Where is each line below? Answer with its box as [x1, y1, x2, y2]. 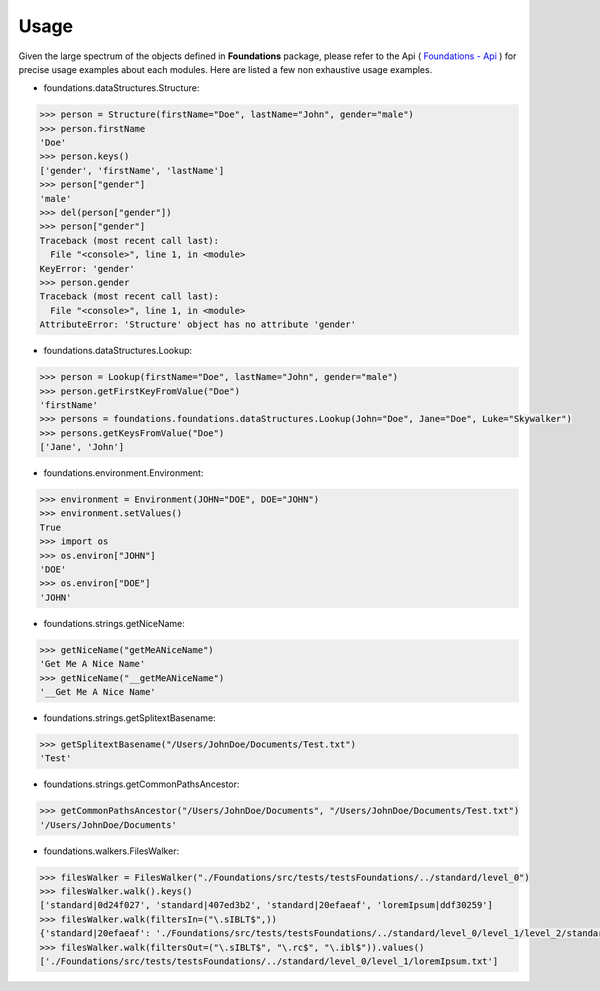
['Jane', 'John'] [39, 441, 125, 453]
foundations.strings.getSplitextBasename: [43, 711, 216, 724]
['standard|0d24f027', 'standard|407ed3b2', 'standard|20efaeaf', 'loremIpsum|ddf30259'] [39, 900, 494, 911]
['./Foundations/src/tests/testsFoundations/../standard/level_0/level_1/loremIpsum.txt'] [39, 955, 499, 967]
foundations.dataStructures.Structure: [43, 82, 200, 94]
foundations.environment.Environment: [43, 467, 204, 479]
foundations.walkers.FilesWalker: [43, 845, 180, 857]
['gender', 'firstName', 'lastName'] [39, 165, 225, 176]
